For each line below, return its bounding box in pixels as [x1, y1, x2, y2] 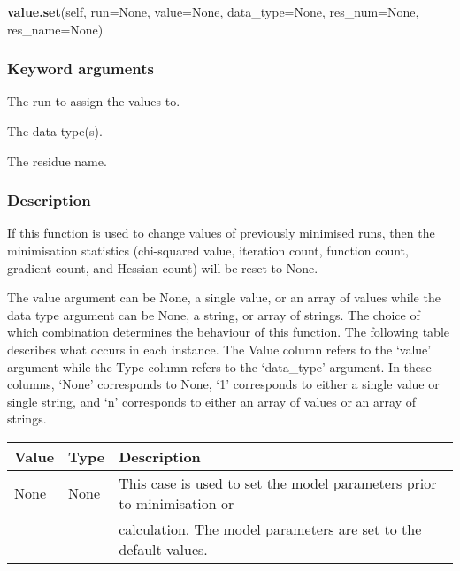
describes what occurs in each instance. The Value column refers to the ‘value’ [7, 339, 432, 358]
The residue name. [7, 151, 107, 170]
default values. [119, 538, 208, 560]
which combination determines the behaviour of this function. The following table [7, 323, 449, 341]
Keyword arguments [7, 57, 154, 80]
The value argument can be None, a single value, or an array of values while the [7, 288, 441, 307]
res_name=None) [7, 19, 103, 38]
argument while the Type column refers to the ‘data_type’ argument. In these [7, 357, 432, 376]
